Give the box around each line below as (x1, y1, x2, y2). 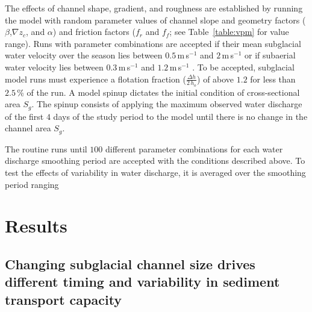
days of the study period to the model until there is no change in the (53, 110, 308, 122)
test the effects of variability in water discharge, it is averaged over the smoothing (5, 166, 306, 179)
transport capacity (5, 290, 122, 308)
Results (5, 213, 67, 238)
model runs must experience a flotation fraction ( (5, 72, 186, 85)
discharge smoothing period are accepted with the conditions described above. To (5, 154, 305, 167)
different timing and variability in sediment (5, 272, 280, 291)
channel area (5, 122, 51, 134)
